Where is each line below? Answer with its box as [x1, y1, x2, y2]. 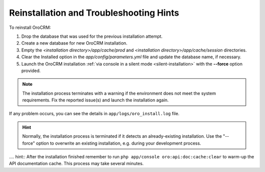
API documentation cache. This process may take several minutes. [9, 161, 144, 167]
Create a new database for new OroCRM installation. [21, 40, 128, 46]
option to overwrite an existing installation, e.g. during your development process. [36, 140, 201, 146]
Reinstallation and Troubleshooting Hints [9, 7, 179, 18]
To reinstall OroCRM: [9, 25, 51, 30]
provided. [21, 68, 41, 74]
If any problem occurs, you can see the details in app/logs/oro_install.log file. [9, 111, 180, 117]
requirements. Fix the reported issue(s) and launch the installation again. [22, 97, 169, 103]
